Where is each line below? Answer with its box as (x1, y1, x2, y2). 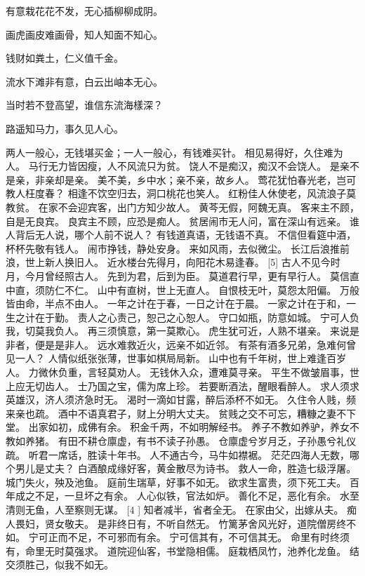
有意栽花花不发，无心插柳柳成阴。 (6, 4, 163, 18)
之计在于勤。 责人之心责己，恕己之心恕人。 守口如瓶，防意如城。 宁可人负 (15, 309, 359, 324)
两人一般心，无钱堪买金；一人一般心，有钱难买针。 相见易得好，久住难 (6, 145, 333, 159)
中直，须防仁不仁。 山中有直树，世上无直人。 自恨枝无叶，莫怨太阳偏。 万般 (6, 282, 359, 297)
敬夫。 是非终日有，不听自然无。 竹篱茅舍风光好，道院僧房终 (64, 516, 347, 530)
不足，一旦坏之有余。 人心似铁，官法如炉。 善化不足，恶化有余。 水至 (34, 488, 359, 503)
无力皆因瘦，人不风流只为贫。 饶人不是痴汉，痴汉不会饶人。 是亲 (48, 159, 350, 173)
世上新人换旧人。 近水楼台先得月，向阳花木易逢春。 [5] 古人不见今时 (25, 255, 340, 269)
